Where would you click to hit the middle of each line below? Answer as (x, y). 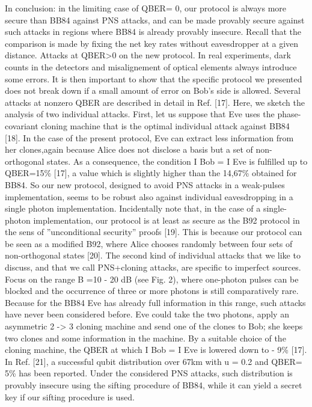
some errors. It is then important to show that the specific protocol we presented (154, 78)
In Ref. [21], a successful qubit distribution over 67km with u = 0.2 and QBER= (154, 361)
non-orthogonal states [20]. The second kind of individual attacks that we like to (153, 255)
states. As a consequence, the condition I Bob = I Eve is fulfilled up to (177, 161)
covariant (22, 125)
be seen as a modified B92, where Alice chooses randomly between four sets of (149, 243)
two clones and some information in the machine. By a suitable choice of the (145, 338)
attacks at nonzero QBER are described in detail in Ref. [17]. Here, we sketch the (155, 102)
